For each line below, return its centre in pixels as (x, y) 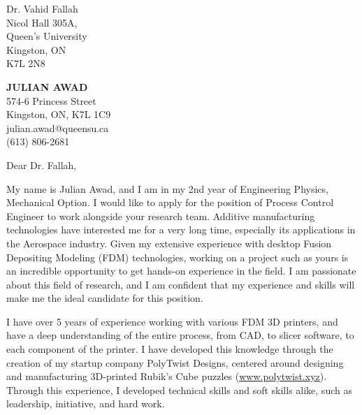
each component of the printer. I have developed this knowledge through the (170, 349)
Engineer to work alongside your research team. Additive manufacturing (161, 216)
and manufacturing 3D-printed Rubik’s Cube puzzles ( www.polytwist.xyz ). (167, 376)
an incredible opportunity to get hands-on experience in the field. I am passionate (181, 271)
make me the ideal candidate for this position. (105, 298)
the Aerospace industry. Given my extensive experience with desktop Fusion (169, 243)
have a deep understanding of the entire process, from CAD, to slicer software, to (180, 335)
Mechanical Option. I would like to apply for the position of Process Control (170, 202)
